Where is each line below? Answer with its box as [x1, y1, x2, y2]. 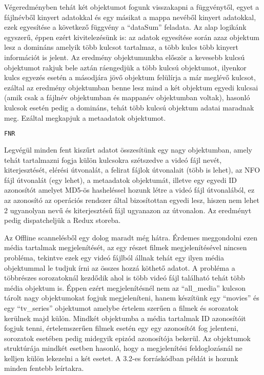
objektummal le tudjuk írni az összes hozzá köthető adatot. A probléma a [4, 262, 235, 273]
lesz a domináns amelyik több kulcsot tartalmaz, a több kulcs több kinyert [4, 42, 238, 52]
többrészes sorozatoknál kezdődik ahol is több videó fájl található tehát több [4, 272, 245, 283]
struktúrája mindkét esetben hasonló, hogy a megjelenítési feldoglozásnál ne [4, 343, 242, 353]
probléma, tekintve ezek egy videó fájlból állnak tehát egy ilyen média [4, 252, 224, 262]
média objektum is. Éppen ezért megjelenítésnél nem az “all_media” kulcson [4, 282, 246, 293]
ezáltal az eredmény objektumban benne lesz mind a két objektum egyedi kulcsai [4, 82, 258, 92]
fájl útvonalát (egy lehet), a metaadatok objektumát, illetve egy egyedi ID [4, 174, 237, 185]
